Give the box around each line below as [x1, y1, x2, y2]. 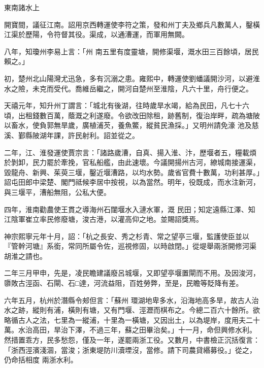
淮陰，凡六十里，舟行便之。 [160, 83, 253, 93]
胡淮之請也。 [4, 250, 47, 261]
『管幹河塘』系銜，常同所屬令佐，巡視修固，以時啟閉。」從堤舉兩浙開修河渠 [4, 241, 256, 251]
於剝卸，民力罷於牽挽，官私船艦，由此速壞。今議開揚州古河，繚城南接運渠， [4, 157, 260, 168]
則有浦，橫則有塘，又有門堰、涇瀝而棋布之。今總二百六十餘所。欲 [39, 305, 260, 315]
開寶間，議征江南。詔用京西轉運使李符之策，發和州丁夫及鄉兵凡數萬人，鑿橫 [4, 19, 260, 29]
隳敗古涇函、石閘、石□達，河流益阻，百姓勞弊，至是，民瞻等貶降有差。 [4, 278, 243, 288]
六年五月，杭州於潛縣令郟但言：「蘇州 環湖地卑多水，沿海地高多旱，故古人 [4, 294, 252, 305]
